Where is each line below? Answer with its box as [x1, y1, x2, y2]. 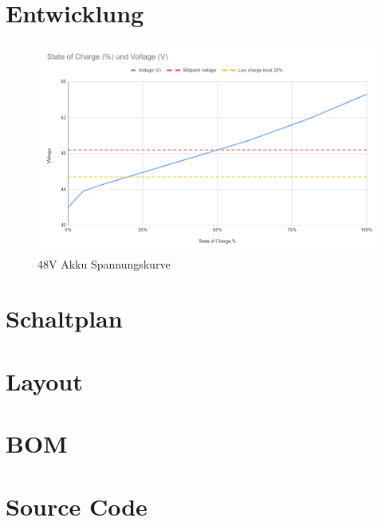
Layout [6, 364, 83, 397]
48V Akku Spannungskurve [37, 255, 171, 272]
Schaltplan [6, 302, 123, 335]
